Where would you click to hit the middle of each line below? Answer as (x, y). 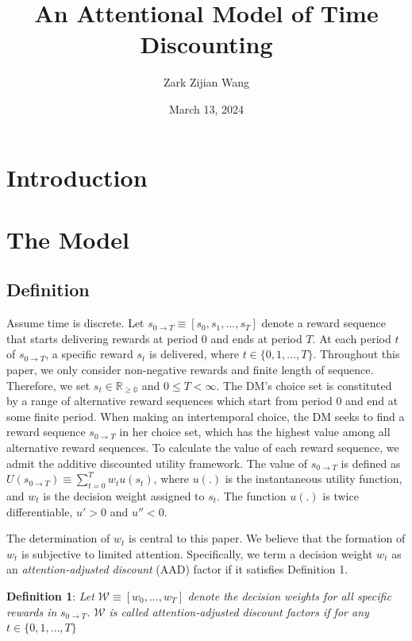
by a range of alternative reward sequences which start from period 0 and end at (202, 401)
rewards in (32, 611)
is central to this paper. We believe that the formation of (267, 538)
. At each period (352, 338)
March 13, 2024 (206, 108)
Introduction (77, 177)
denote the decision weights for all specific (289, 595)
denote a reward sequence (324, 323)
